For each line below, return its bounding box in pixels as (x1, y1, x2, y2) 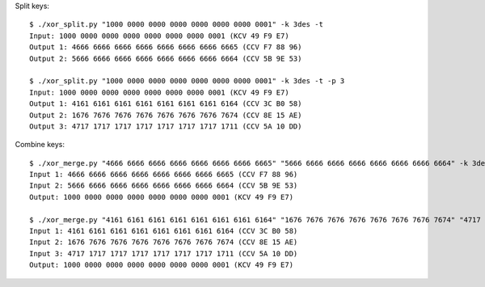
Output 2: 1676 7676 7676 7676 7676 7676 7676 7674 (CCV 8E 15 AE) (29, 110, 302, 120)
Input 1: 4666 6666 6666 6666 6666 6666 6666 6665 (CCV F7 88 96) (29, 170, 298, 179)
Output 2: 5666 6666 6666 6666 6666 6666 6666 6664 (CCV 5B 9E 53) (29, 53, 302, 63)
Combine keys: (15, 140, 65, 150)
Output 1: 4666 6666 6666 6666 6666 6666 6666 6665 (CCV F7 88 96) (29, 43, 302, 52)
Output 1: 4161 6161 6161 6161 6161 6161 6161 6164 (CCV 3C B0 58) (29, 99, 302, 108)
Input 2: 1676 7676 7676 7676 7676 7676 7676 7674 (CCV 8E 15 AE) (29, 238, 298, 247)
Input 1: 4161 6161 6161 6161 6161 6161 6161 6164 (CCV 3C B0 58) (29, 226, 298, 236)
